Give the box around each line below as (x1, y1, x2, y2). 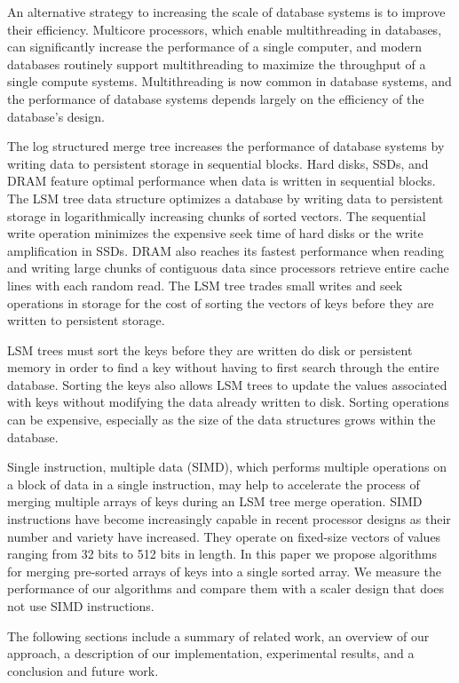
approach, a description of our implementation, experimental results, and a (7, 644, 415, 663)
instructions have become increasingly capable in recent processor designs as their (7, 510, 451, 528)
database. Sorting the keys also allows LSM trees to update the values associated (7, 375, 447, 393)
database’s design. (7, 107, 105, 125)
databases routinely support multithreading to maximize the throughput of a (7, 54, 426, 73)
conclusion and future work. (7, 661, 159, 679)
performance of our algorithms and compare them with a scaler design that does (7, 579, 445, 598)
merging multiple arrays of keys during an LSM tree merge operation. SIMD (7, 492, 423, 511)
